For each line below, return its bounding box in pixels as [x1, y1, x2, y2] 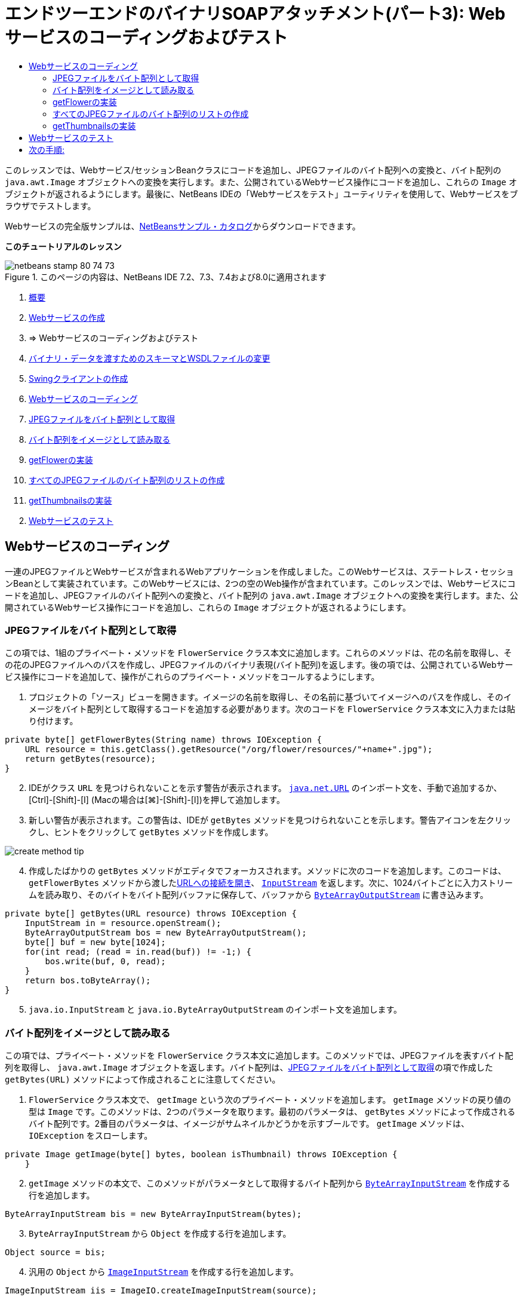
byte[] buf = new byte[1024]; [24, 937, 166, 948]
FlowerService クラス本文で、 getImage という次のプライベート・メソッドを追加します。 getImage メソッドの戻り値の [29, 1094, 511, 1105]
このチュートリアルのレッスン [5, 241, 122, 252]
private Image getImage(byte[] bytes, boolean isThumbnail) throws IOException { [5, 1149, 398, 1160]
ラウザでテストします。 [5, 200, 96, 211]
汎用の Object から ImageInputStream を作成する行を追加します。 [29, 1267, 299, 1277]
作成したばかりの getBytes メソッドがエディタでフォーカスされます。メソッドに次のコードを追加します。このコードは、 [29, 866, 506, 876]
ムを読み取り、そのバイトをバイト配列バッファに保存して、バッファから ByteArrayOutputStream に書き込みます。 [29, 890, 488, 900]
